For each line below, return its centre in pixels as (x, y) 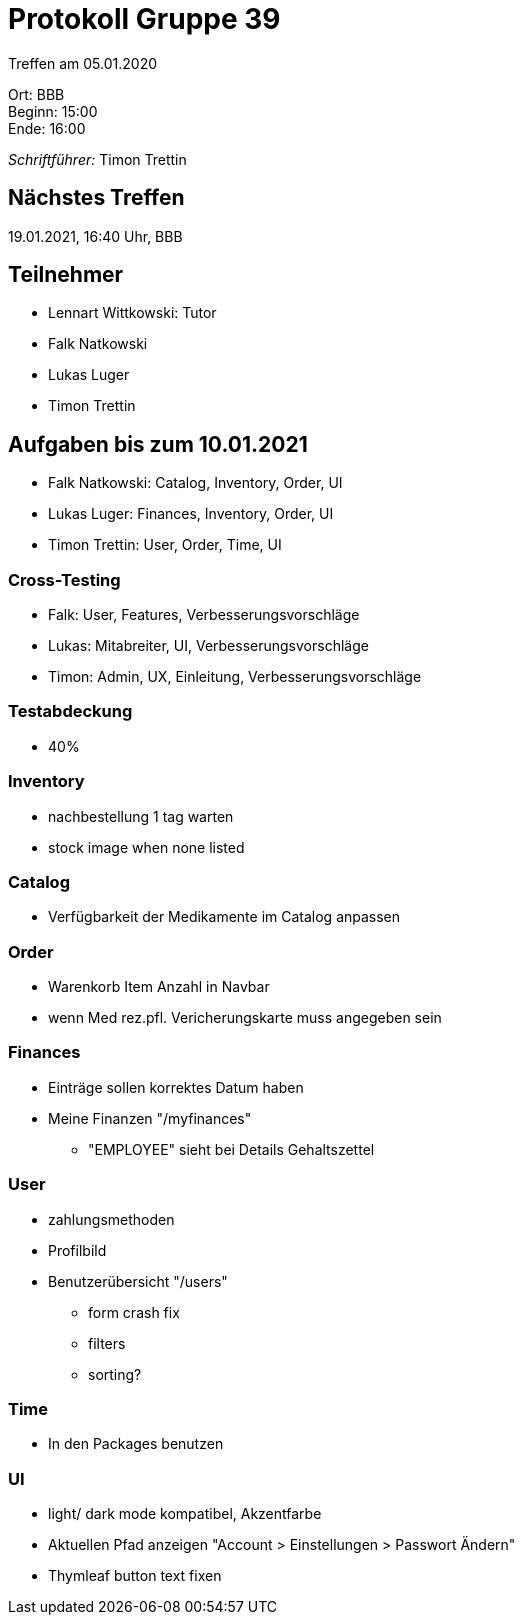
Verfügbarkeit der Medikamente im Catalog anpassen (224, 917)
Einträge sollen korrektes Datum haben (176, 1087)
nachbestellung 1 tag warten (141, 816)
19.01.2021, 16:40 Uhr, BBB (95, 236)
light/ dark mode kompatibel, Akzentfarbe (185, 1514)
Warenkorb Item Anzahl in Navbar (159, 987)
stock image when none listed (146, 847)
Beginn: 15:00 (53, 111)
